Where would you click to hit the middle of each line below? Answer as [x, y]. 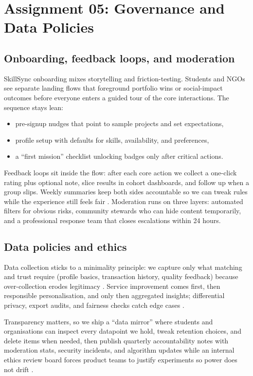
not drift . [19, 369]
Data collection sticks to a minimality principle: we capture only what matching [123, 267]
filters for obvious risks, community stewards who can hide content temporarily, [123, 211]
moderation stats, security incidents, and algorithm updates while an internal [119, 350]
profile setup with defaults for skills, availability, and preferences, [112, 140]
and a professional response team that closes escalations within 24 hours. [112, 220]
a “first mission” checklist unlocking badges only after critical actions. [119, 156]
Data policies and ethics [65, 246]
